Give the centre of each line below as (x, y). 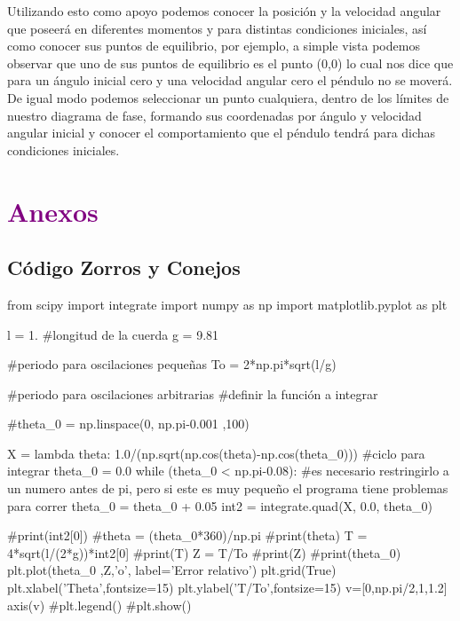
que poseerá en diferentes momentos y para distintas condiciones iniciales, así (217, 28)
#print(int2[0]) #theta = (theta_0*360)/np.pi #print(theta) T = (187, 535)
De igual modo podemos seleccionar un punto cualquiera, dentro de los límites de (228, 97)
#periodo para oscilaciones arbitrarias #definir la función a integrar (193, 393)
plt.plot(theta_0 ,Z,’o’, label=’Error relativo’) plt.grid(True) (172, 570)
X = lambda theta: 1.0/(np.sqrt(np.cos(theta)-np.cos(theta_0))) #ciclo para (216, 453)
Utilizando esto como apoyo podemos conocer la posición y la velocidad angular (224, 11)
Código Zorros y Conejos (124, 267)
